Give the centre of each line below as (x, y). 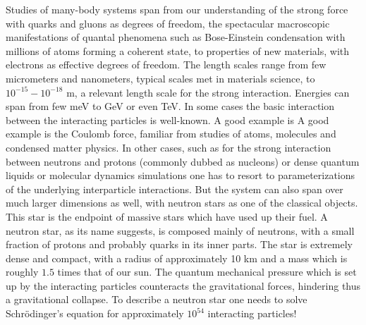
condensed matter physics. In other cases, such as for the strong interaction (169, 147)
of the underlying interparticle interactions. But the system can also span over (175, 189)
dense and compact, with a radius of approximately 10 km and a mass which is (177, 258)
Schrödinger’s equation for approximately (95, 313)
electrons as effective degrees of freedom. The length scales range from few (166, 65)
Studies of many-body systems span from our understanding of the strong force (177, 9)
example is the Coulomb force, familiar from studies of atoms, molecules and (171, 134)
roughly (22, 272)
